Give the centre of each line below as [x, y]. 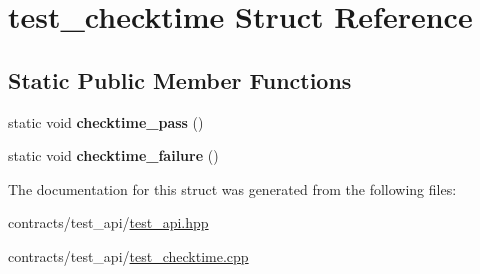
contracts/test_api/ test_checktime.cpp [128, 255]
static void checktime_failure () [113, 155]
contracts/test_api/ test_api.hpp [108, 222]
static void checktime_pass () [106, 121]
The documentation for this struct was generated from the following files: [232, 188]
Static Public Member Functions [180, 79]
